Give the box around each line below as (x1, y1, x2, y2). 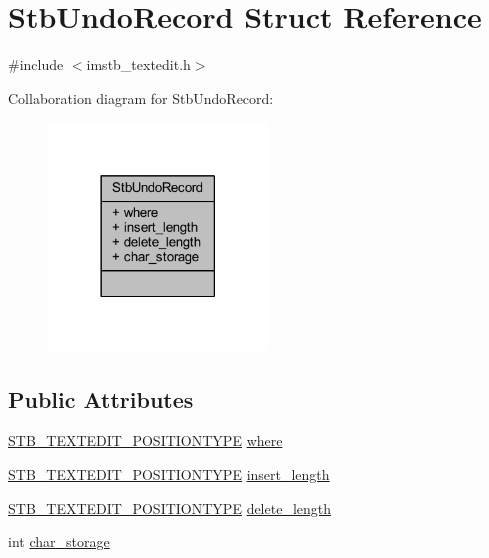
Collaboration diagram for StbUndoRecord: (8, 87, 274, 108)
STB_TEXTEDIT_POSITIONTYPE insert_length (8, 464, 330, 485)
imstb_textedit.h (86, 54, 191, 75)
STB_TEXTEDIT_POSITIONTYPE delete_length (8, 497, 332, 518)
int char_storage (8, 531, 110, 552)
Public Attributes (8, 383, 194, 414)
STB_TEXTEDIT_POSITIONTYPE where (8, 430, 283, 451)
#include (8, 54, 64, 75)
